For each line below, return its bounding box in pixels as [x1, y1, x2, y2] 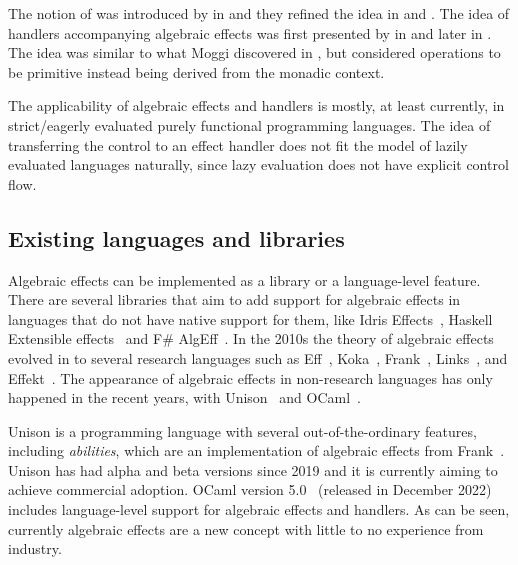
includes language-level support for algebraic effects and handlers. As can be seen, [8, 499, 510, 520]
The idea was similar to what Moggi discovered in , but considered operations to [8, 42, 501, 63]
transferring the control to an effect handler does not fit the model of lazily [8, 134, 468, 155]
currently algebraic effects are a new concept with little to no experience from [8, 518, 484, 539]
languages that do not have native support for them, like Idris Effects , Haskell [8, 308, 493, 329]
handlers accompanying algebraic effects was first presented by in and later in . [8, 22, 492, 43]
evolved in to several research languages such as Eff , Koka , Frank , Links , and [8, 347, 508, 368]
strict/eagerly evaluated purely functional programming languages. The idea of [8, 114, 491, 135]
